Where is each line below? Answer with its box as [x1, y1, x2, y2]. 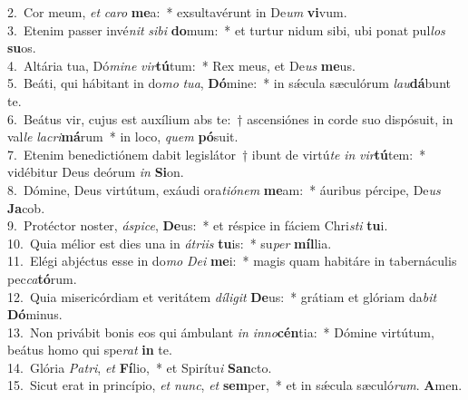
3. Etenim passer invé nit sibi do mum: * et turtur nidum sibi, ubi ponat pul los [7, 20, 445, 39]
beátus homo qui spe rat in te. [7, 340, 172, 359]
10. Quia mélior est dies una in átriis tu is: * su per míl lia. [7, 233, 332, 252]
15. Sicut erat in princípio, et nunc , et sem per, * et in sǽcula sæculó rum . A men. [7, 376, 463, 395]
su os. [7, 38, 36, 57]
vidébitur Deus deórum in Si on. [7, 162, 184, 181]
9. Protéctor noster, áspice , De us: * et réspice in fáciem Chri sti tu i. [7, 216, 388, 235]
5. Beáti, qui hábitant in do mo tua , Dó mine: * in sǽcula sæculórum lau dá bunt [7, 73, 451, 93]
